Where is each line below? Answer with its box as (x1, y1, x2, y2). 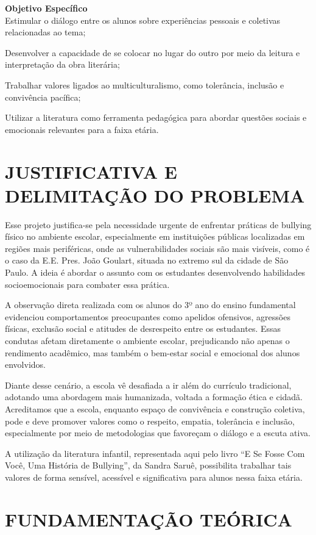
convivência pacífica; (5, 90, 81, 103)
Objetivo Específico (5, 2, 88, 14)
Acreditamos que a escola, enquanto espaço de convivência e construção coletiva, (5, 402, 305, 415)
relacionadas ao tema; (5, 26, 86, 38)
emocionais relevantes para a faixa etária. (5, 123, 159, 135)
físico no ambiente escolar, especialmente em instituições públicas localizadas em (5, 230, 305, 243)
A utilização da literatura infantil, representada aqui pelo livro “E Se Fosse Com (5, 447, 305, 459)
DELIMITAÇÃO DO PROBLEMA (5, 182, 305, 207)
